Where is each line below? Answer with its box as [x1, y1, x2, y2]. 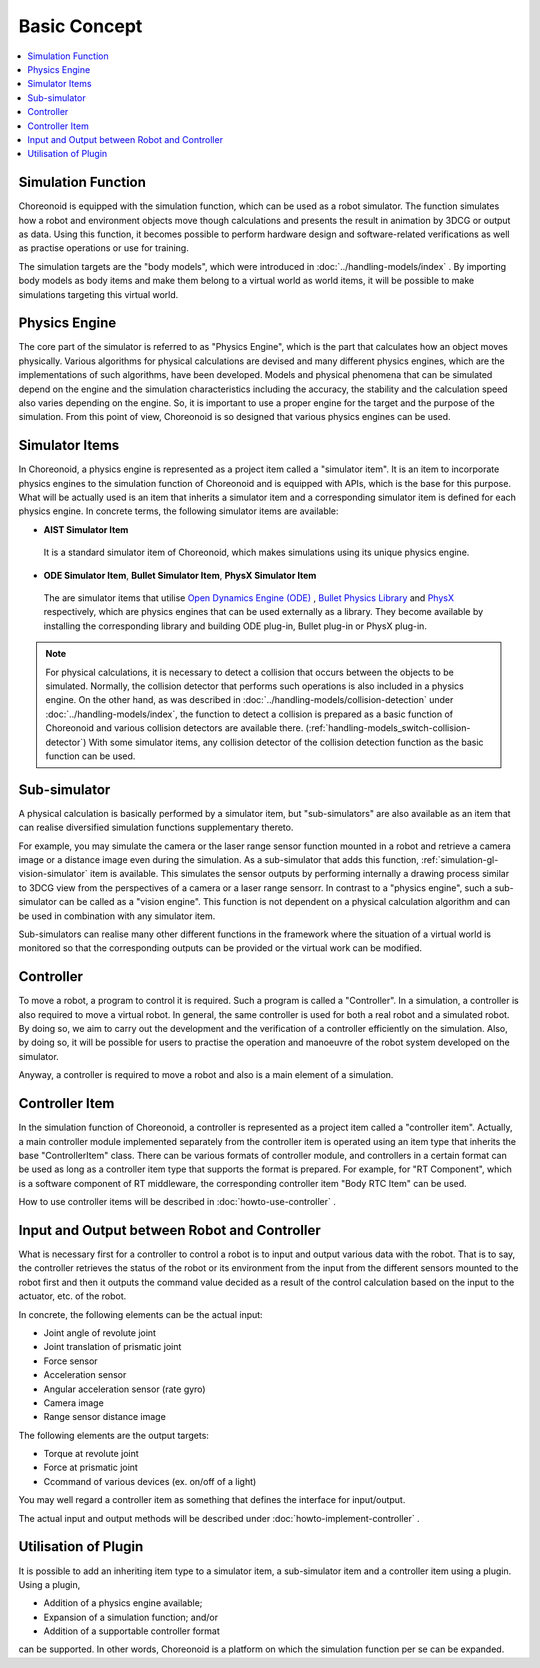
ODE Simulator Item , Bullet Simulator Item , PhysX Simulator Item [43, 569, 317, 581]
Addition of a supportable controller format [43, 1625, 220, 1637]
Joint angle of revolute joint [43, 1326, 157, 1339]
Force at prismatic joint [43, 1461, 139, 1474]
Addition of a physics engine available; [43, 1597, 203, 1609]
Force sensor [43, 1355, 99, 1367]
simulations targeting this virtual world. [18, 288, 179, 300]
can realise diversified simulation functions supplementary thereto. [18, 821, 294, 834]
